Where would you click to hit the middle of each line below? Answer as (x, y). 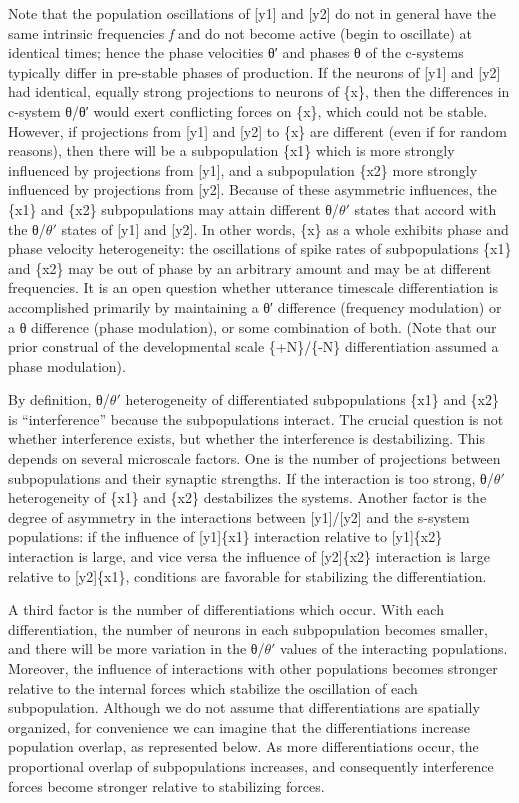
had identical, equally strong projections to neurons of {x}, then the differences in (259, 91)
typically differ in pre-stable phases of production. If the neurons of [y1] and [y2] (254, 71)
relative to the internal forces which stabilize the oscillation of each (213, 687)
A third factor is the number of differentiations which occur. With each (226, 609)
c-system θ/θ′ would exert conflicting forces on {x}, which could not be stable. (248, 110)
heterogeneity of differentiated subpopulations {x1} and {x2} (312, 399)
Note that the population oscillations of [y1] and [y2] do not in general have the (252, 13)
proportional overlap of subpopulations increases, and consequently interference (251, 765)
